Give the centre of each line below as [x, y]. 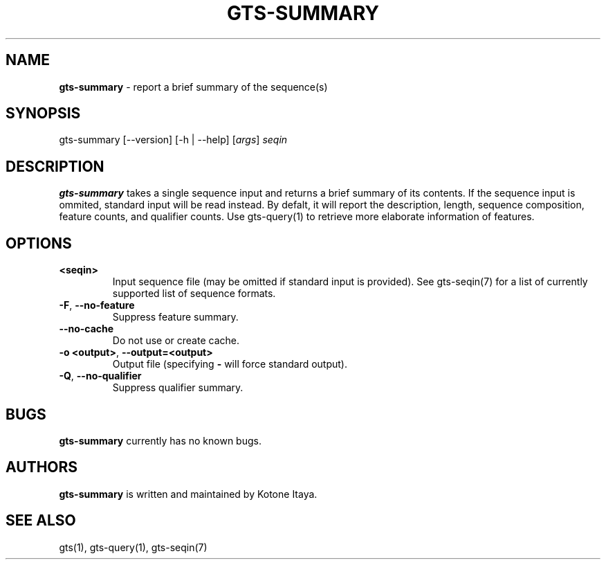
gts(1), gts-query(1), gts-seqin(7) [133, 547]
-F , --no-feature [97, 305]
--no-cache [86, 329]
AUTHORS [42, 467]
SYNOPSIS [43, 114]
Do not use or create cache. [176, 341]
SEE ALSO [41, 521]
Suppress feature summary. [175, 317]
